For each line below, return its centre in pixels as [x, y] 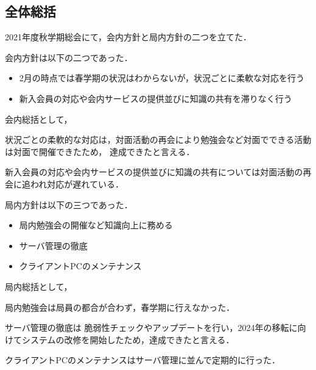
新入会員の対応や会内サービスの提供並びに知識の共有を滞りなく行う [156, 98]
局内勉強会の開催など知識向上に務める [96, 225]
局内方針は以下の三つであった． [69, 204]
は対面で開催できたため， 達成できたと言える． [100, 151]
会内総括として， [39, 119]
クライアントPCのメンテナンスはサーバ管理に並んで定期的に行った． [142, 360]
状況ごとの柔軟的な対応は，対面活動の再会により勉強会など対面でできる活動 [158, 140]
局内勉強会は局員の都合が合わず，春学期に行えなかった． [120, 307]
